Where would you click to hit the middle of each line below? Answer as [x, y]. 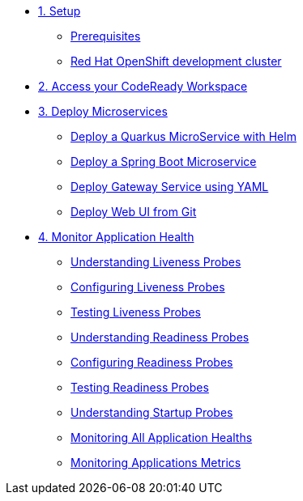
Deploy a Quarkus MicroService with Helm [184, 136]
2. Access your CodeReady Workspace [143, 86]
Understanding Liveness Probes [156, 262]
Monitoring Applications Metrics [156, 463]
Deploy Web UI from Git [134, 212]
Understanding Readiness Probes [160, 337]
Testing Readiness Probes [140, 387]
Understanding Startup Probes [152, 412]
